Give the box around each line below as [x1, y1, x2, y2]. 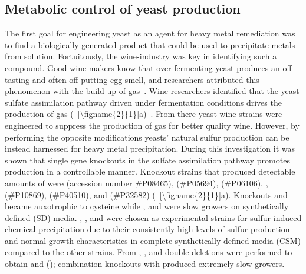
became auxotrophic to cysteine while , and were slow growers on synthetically [5, 200, 289, 212]
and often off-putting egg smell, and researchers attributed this [32, 73, 259, 85]
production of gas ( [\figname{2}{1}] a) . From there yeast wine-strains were [5, 108, 282, 120]
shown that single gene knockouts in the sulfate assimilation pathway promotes [5, 153, 290, 166]
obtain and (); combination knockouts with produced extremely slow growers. [5, 258, 285, 270]
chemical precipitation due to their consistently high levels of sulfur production [5, 223, 290, 235]
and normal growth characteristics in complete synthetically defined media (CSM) [5, 234, 301, 246]
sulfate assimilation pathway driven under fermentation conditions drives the [5, 96, 282, 108]
